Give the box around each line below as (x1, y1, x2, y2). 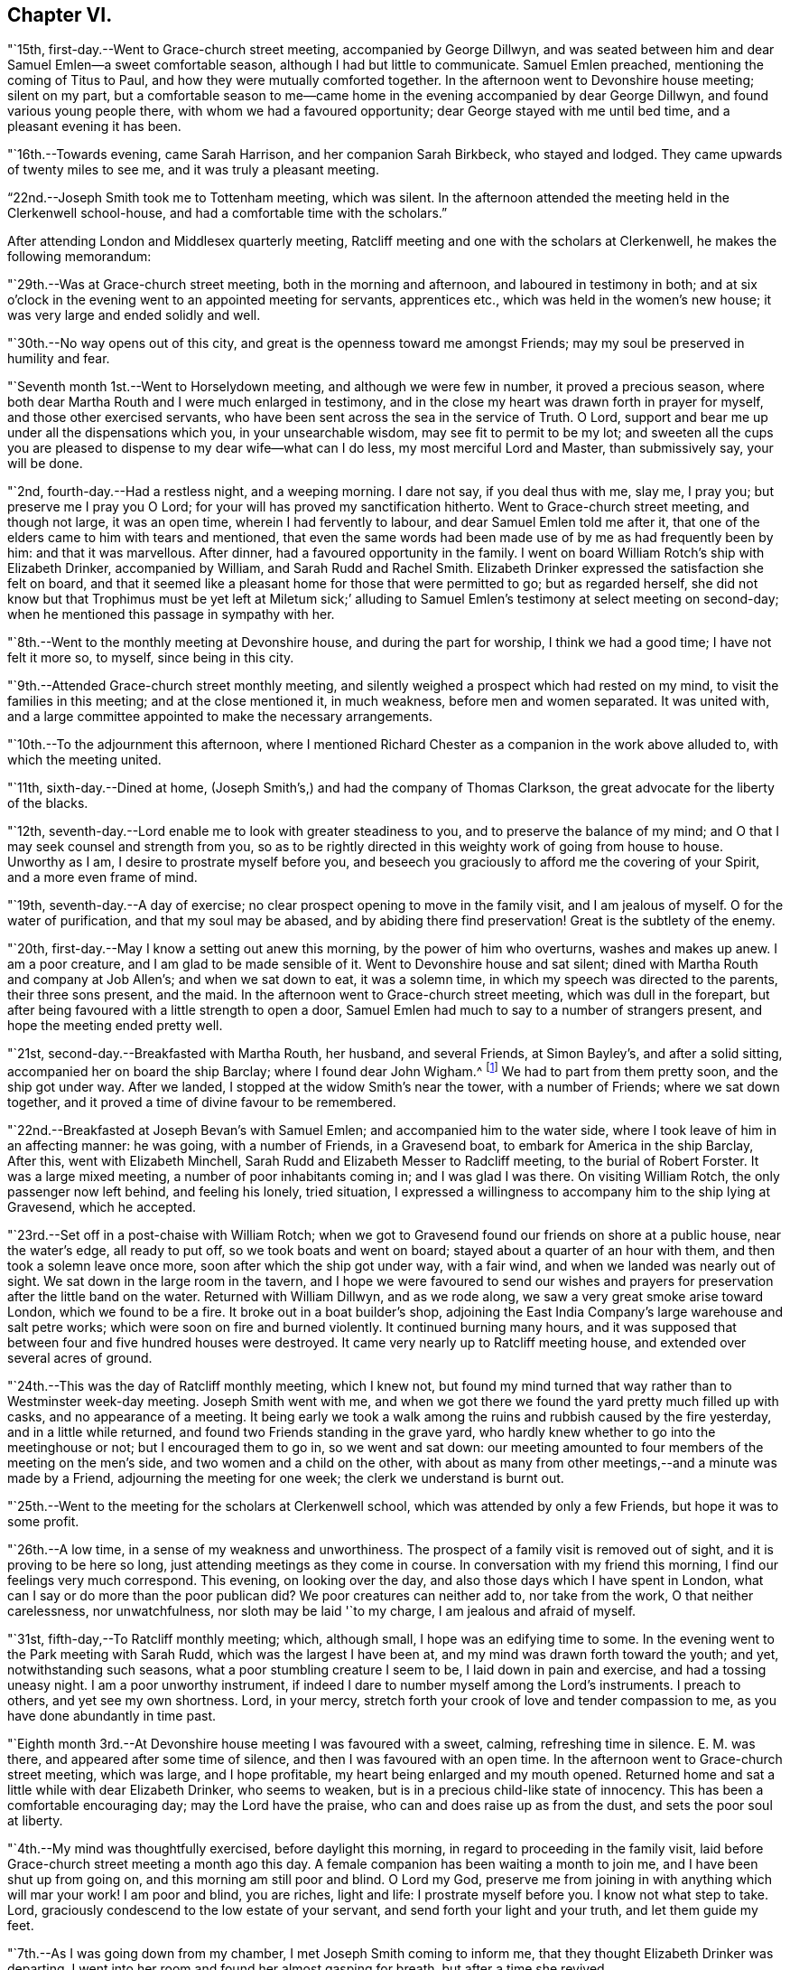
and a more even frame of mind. (7, 869, 198, 886)
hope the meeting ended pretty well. (7, 1018, 223, 1034)
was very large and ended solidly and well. (7, 307, 261, 324)
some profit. (7, 1514, 79, 1530)
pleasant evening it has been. (7, 118, 181, 135)
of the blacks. (7, 795, 88, 811)
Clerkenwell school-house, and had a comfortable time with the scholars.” (7, 205, 448, 221)
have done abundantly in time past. (7, 1708, 217, 1724)
